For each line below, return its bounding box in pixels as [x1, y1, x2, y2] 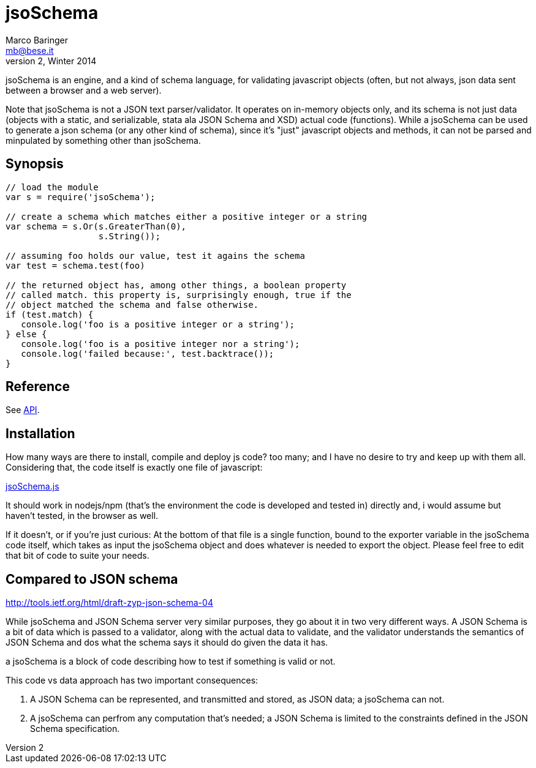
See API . [6, 405, 40, 416]
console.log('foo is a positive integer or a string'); [21, 319, 295, 329]
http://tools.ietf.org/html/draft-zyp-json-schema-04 [6, 597, 213, 608]
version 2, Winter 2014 [6, 55, 97, 66]
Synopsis [6, 156, 64, 172]
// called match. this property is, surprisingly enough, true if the [6, 289, 352, 300]
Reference [6, 379, 70, 395]
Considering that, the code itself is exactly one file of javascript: [6, 462, 263, 473]
